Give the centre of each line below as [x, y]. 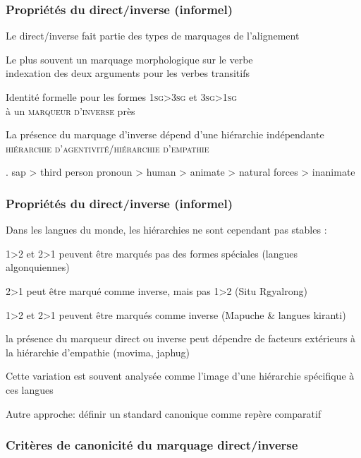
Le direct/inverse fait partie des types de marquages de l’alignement [153, 36]
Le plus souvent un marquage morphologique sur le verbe [129, 59]
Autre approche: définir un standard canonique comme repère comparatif [164, 413]
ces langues [30, 389]
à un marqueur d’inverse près [71, 110]
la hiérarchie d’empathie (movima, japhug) [98, 352]
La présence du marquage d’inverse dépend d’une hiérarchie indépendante [165, 134]
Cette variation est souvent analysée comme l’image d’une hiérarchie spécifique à [180, 376]
